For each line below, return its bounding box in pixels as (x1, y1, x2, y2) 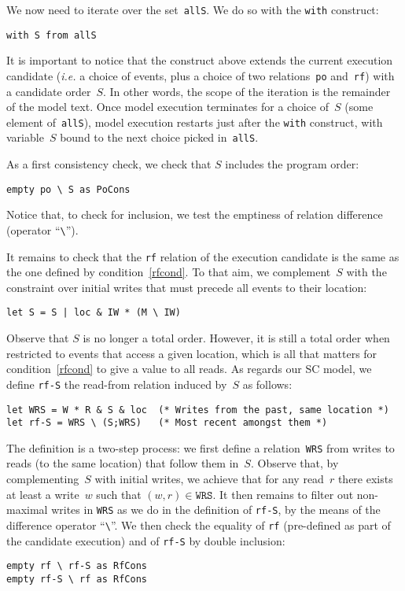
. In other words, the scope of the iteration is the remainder (103, 83, 391, 99)
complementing (6, 471, 79, 487)
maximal (6, 501, 48, 518)
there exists (337, 471, 393, 487)
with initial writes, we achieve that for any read (94, 471, 324, 487)
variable (6, 129, 44, 146)
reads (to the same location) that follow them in (6, 455, 239, 471)
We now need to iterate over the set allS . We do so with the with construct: (6, 2, 379, 17)
